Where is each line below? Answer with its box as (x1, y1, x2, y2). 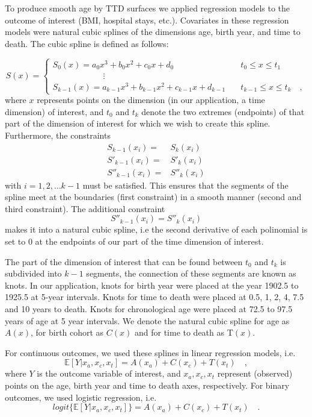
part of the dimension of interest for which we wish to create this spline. (5, 117, 271, 130)
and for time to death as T (134, 326, 233, 339)
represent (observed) (217, 367, 293, 380)
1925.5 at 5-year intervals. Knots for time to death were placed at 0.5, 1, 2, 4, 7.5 (5, 290, 304, 303)
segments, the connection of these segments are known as (86, 267, 296, 280)
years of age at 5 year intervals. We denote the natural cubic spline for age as (5, 314, 290, 327)
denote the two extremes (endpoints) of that (141, 105, 305, 118)
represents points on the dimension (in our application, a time (37, 93, 265, 106)
